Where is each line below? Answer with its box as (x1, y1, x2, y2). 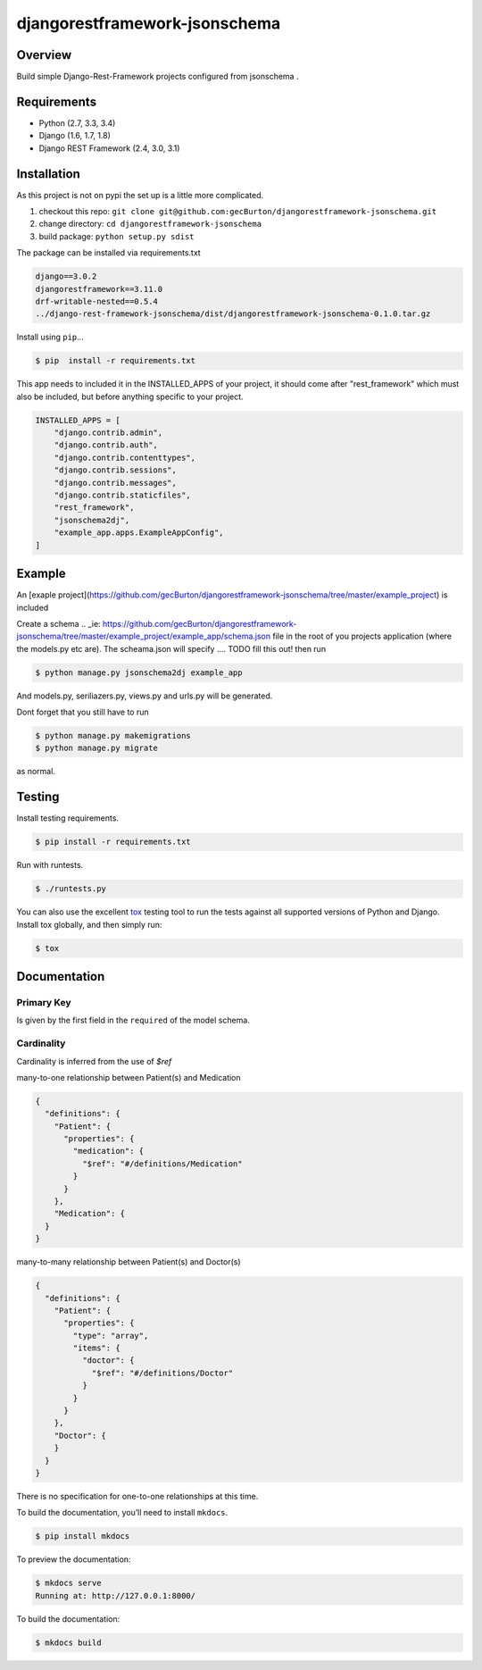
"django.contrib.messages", (54, 478, 178, 488)
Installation (16, 166, 80, 181)
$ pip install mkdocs (35, 1532, 130, 1541)
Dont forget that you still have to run (16, 706, 149, 718)
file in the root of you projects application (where (272, 630, 453, 642)
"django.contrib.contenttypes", (54, 452, 196, 463)
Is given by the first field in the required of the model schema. (16, 1015, 250, 1026)
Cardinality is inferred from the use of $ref (16, 1056, 172, 1066)
